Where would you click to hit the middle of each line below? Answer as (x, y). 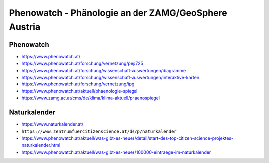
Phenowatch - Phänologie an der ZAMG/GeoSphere (118, 13)
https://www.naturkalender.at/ (53, 124)
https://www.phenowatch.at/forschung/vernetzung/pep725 (83, 63)
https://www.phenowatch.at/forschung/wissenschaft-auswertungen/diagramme (104, 70)
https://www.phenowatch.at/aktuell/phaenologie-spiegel (80, 91)
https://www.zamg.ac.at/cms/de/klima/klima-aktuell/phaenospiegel (91, 98)
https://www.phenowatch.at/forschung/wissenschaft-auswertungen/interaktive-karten (110, 78)
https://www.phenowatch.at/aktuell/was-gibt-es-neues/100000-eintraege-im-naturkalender (116, 152)
